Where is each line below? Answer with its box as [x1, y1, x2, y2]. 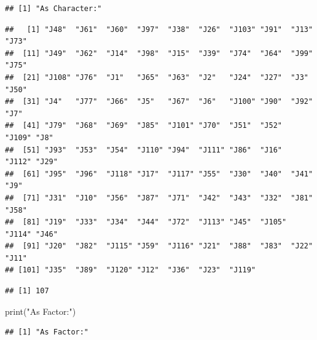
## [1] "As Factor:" [5, 328, 89, 337]
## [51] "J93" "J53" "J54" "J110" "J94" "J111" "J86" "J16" [5, 145, 283, 154]
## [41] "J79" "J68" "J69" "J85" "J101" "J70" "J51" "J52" [5, 121, 283, 130]
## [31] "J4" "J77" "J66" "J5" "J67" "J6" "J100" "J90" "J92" [5, 97, 313, 106]
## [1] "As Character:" [5, 4, 102, 13]
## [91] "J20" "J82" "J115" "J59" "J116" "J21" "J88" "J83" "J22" [5, 242, 313, 251]
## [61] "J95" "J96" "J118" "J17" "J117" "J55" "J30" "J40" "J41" [5, 169, 313, 178]
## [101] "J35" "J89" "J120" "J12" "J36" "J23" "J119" [5, 266, 256, 275]
